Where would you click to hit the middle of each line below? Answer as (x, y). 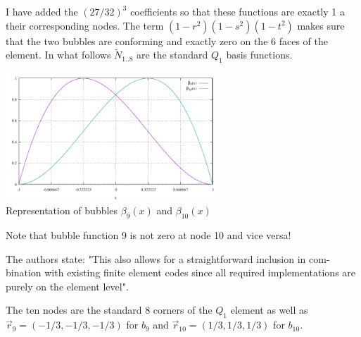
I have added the (42, 11)
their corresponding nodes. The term (85, 25)
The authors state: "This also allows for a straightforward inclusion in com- (168, 258)
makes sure (321, 25)
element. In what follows (58, 55)
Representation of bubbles (62, 210)
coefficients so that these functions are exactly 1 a (237, 11)
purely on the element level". (67, 286)
